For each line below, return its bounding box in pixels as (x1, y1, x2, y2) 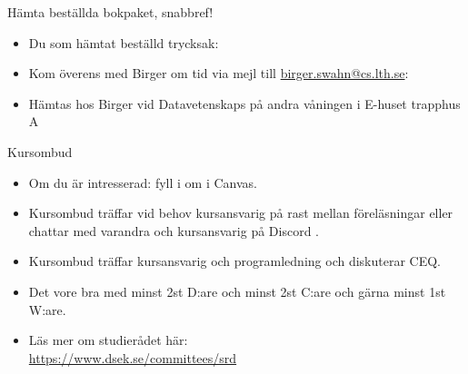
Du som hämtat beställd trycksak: (28, 33, 219, 52)
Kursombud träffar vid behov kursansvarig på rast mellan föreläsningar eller (28, 203, 453, 222)
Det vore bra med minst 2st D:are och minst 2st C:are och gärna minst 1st (28, 281, 446, 300)
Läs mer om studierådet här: (28, 330, 188, 349)
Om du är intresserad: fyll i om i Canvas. (28, 172, 257, 192)
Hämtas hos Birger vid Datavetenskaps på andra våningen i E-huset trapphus (28, 93, 461, 113)
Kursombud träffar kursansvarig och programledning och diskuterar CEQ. (28, 251, 441, 271)
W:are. (28, 300, 66, 319)
